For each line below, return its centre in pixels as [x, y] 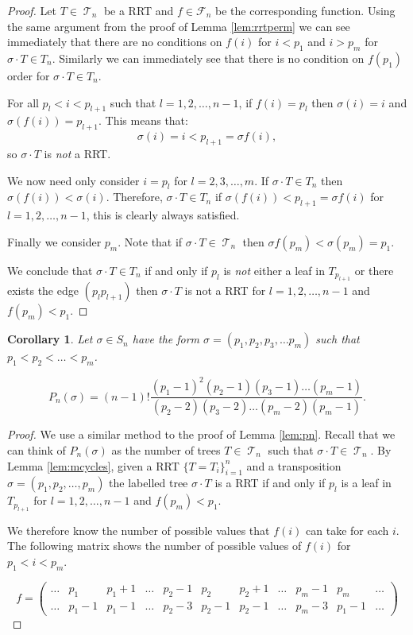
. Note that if [150, 241]
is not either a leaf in [274, 270]
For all [23, 102]
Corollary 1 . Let [50, 339]
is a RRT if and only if [270, 483]
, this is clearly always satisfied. [163, 215]
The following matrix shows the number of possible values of [154, 546]
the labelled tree [149, 483]
